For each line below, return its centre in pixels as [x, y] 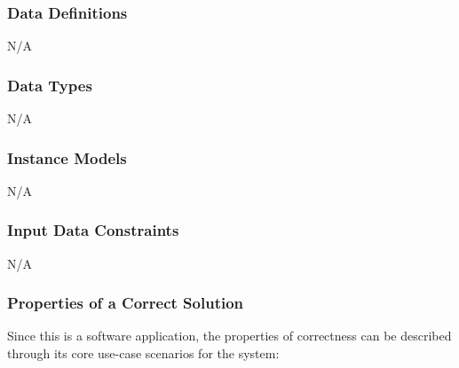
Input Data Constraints [93, 230]
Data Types [50, 85]
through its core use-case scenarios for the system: [143, 353]
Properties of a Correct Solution [126, 303]
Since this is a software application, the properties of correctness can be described [229, 336]
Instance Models [67, 157]
